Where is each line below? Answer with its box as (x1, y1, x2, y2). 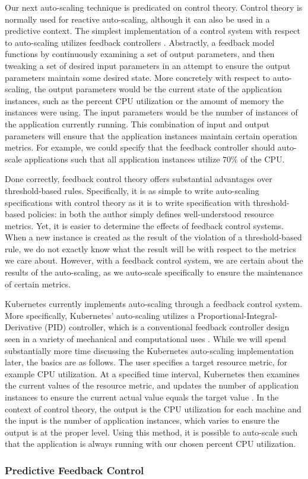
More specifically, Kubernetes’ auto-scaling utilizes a (5, 309, 195, 321)
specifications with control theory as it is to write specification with (5, 196, 250, 208)
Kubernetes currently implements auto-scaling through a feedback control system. (5, 298, 303, 310)
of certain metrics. (5, 277, 71, 290)
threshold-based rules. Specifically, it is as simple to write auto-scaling (5, 184, 259, 196)
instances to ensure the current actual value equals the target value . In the (5, 391, 279, 403)
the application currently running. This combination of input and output (5, 117, 269, 130)
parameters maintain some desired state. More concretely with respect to (5, 71, 271, 83)
